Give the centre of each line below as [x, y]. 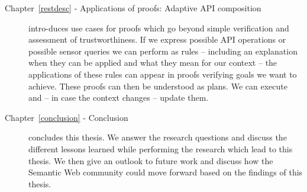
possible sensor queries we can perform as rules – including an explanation [163, 51]
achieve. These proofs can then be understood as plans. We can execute [158, 86]
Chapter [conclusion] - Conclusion [67, 117]
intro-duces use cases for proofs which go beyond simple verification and [159, 28]
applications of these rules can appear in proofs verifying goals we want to [163, 74]
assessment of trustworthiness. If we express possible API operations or [157, 39]
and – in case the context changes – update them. [119, 97]
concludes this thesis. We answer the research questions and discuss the [158, 137]
